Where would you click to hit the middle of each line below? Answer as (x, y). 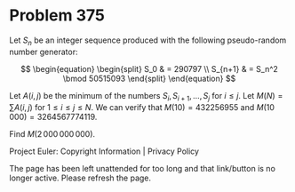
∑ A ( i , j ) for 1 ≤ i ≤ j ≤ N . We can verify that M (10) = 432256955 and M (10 (142, 107)
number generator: (44, 52)
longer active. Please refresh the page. (80, 178)
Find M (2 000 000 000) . (52, 133)
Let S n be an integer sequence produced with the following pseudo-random (148, 41)
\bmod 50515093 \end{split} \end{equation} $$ (149, 78)
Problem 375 (57, 16)
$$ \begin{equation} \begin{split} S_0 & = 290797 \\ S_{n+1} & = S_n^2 (149, 68)
